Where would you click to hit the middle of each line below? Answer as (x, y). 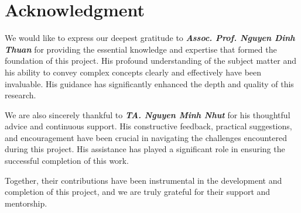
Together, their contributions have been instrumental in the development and (143, 180)
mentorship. (26, 203)
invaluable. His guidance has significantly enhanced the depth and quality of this (149, 83)
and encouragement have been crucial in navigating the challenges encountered (146, 137)
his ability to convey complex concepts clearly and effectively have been (133, 72)
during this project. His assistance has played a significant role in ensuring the (145, 149)
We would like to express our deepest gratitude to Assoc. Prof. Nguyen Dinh (150, 38)
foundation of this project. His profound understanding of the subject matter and (150, 61)
